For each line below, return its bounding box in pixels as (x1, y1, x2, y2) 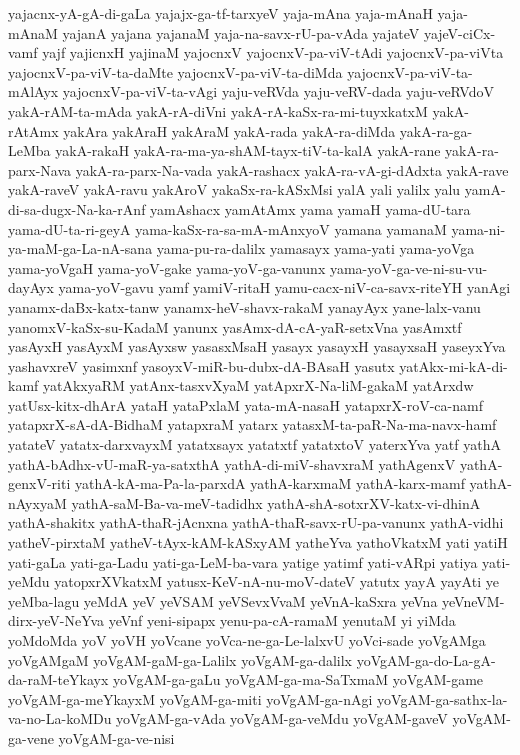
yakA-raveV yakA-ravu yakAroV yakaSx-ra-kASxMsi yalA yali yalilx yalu (8, 179, 461, 200)
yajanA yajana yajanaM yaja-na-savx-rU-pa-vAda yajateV (62, 22, 420, 43)
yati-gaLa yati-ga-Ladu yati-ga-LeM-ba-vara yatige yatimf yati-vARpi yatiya (8, 551, 478, 572)
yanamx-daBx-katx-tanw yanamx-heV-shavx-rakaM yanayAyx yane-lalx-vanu (8, 296, 481, 317)
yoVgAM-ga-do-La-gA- (356, 649, 496, 670)
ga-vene (8, 727, 54, 748)
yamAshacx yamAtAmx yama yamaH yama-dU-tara (150, 198, 471, 219)
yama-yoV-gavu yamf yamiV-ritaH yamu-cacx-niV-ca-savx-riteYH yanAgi (58, 277, 511, 298)
